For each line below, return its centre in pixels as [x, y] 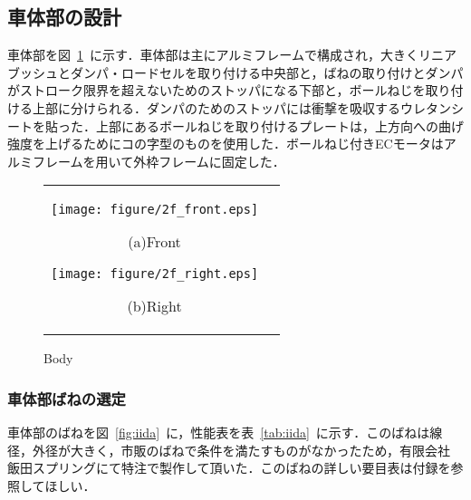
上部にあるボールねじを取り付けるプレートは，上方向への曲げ [279, 125]
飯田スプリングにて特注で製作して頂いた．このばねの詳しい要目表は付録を [229, 468]
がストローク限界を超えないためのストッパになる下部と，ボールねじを [216, 90]
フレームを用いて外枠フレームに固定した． [159, 161]
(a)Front [154, 242]
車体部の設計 [64, 17]
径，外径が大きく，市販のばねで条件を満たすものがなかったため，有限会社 [229, 450]
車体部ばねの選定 [67, 398]
